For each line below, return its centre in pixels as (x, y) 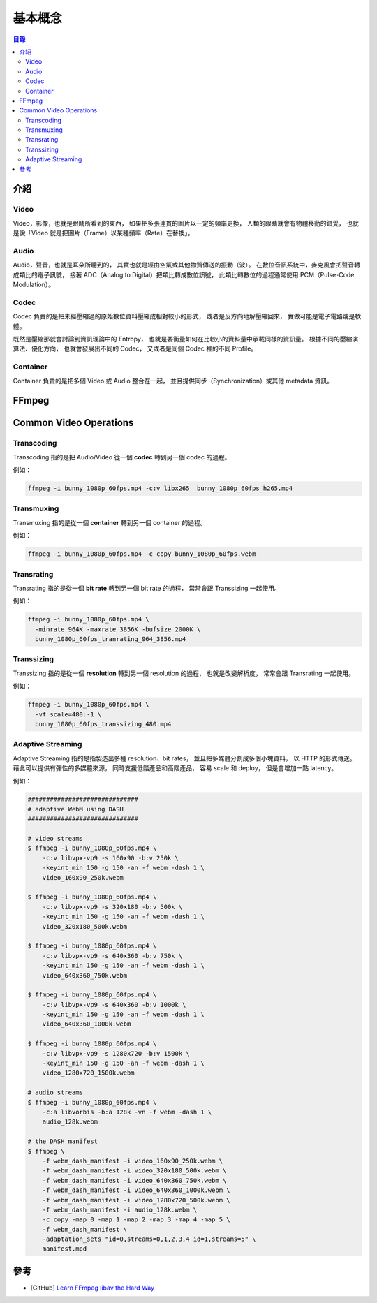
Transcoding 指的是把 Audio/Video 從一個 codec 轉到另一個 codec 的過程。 (122, 457)
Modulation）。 (34, 285)
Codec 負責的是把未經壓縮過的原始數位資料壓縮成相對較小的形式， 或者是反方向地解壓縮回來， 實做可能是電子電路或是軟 (187, 316)
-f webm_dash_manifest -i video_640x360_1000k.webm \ (136, 1190)
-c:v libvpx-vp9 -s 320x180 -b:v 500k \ (112, 907)
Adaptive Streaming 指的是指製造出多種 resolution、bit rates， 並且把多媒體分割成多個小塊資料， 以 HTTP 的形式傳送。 (184, 758)
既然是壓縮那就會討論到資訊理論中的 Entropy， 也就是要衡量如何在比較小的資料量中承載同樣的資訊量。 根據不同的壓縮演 (186, 339)
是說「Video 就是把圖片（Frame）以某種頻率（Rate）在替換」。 (103, 233)
